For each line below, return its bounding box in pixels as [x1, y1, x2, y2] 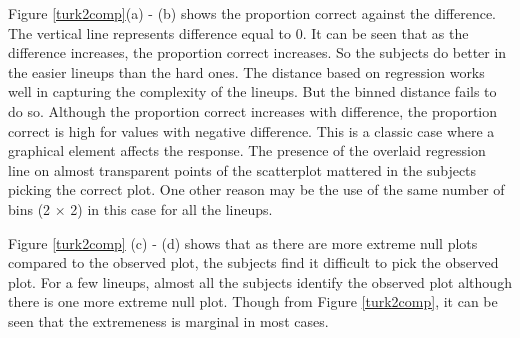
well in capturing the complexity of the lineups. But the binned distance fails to [8, 81, 497, 102]
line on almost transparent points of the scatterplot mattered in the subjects [8, 159, 477, 180]
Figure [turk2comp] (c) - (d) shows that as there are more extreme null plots [8, 232, 478, 253]
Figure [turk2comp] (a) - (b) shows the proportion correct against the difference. [8, 3, 496, 23]
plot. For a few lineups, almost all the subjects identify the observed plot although [8, 271, 512, 292]
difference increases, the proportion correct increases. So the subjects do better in [8, 42, 507, 63]
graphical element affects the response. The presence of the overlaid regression [8, 140, 486, 161]
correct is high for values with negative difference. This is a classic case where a [8, 120, 495, 141]
